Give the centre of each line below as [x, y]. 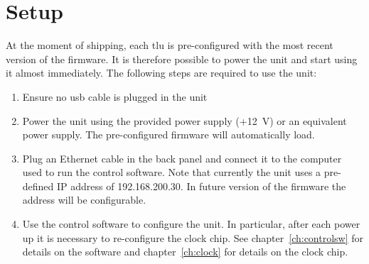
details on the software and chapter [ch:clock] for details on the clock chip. [185, 252]
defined [38, 186]
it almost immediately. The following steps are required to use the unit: [161, 73]
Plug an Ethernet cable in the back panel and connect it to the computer [182, 158]
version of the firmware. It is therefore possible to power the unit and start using [182, 59]
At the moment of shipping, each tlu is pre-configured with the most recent [170, 45]
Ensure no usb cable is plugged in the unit [115, 96]
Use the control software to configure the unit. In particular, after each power [191, 224]
